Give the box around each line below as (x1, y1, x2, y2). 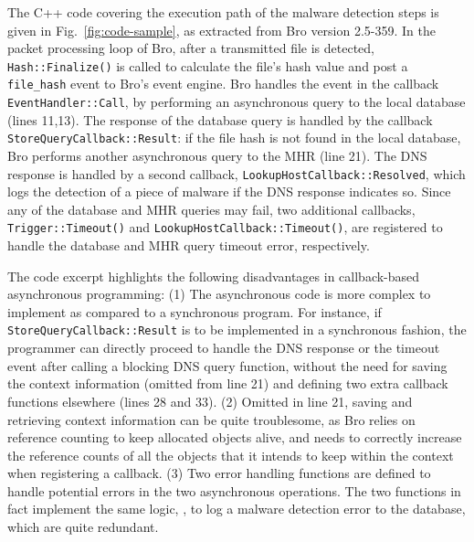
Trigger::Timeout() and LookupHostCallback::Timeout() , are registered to (7, 218, 443, 237)
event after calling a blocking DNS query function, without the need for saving (7, 356, 448, 375)
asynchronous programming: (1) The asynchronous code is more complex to (7, 284, 431, 303)
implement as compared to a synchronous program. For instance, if (7, 302, 382, 321)
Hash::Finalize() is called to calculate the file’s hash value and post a (7, 56, 408, 75)
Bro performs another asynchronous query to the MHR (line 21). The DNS (7, 146, 427, 165)
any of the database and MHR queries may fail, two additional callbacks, (7, 199, 416, 218)
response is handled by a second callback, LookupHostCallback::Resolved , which (7, 164, 466, 183)
